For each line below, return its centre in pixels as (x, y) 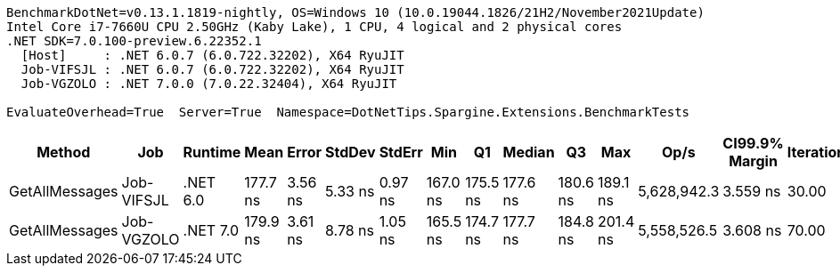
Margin (753, 161)
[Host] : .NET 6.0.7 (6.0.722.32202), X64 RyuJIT (212, 55)
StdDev (350, 152)
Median (529, 152)
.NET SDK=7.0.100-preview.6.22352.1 (134, 41)
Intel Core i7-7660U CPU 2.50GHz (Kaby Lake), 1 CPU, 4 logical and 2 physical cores (314, 27)
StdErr (401, 152)
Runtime (212, 152)
